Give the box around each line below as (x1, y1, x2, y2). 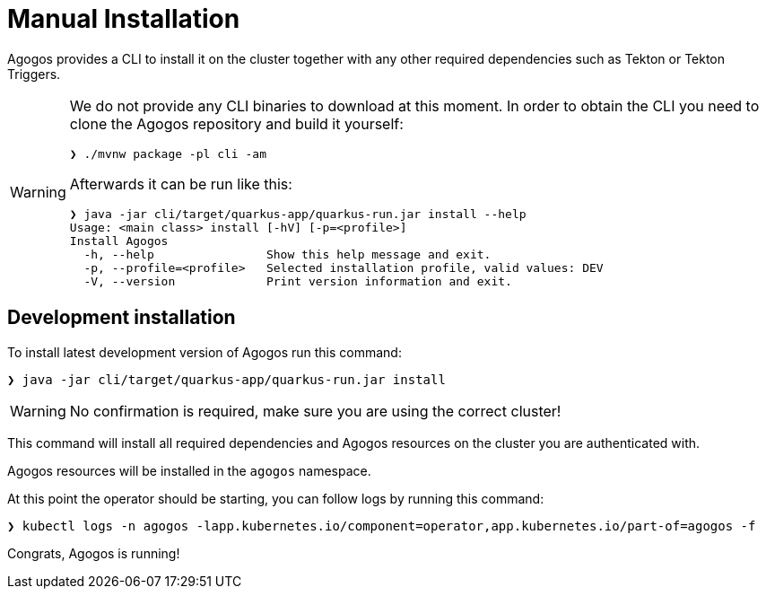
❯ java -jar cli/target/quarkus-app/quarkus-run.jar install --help (69, 206, 527, 221)
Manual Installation (7, 4, 240, 34)
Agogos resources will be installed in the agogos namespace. (7, 462, 371, 478)
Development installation (7, 306, 236, 329)
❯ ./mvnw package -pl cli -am (69, 146, 266, 161)
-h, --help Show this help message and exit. (83, 247, 492, 261)
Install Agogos (69, 233, 169, 248)
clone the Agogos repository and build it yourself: (69, 114, 404, 133)
